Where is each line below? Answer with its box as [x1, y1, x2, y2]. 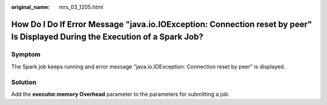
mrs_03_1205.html [59, 4, 104, 10]
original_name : [11, 4, 50, 10]
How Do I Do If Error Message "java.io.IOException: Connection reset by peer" [11, 19, 312, 30]
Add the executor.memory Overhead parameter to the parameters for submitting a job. [11, 91, 230, 98]
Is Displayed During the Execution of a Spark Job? [11, 32, 203, 42]
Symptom [11, 50, 41, 59]
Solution [11, 78, 37, 86]
